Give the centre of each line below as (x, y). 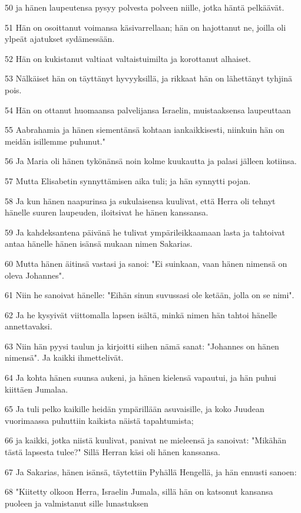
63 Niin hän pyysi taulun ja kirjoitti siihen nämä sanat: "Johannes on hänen (142, 346)
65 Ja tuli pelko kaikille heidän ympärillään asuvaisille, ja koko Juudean (135, 409)
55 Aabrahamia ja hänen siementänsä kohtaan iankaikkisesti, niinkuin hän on (145, 130)
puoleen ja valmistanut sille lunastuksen (77, 503)
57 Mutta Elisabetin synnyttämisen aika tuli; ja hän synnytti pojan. (128, 180)
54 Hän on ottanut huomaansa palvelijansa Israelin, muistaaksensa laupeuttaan (148, 110)
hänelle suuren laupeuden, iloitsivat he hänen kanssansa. (107, 212)
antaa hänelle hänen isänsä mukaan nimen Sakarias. (99, 244)
